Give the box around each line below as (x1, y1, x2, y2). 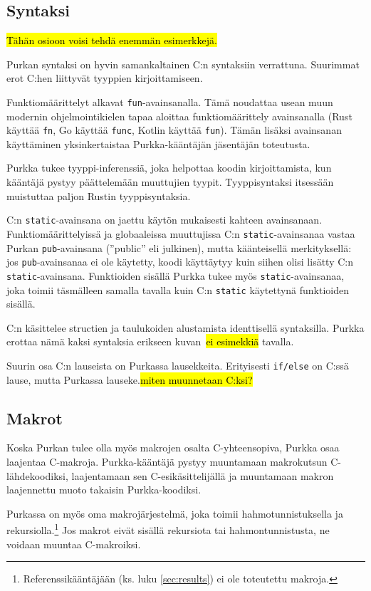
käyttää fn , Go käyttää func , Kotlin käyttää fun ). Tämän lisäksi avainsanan (6, 122, 342, 137)
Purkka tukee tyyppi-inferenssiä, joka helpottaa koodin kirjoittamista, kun (6, 160, 332, 175)
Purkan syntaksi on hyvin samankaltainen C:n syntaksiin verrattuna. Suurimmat (6, 56, 360, 71)
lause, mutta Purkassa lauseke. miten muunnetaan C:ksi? (6, 372, 253, 387)
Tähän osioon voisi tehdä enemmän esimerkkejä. (6, 33, 217, 48)
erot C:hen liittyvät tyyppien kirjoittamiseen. (6, 70, 203, 85)
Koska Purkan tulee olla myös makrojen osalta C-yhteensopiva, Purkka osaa (6, 440, 340, 455)
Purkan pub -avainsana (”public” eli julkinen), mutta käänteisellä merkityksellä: (6, 240, 352, 255)
